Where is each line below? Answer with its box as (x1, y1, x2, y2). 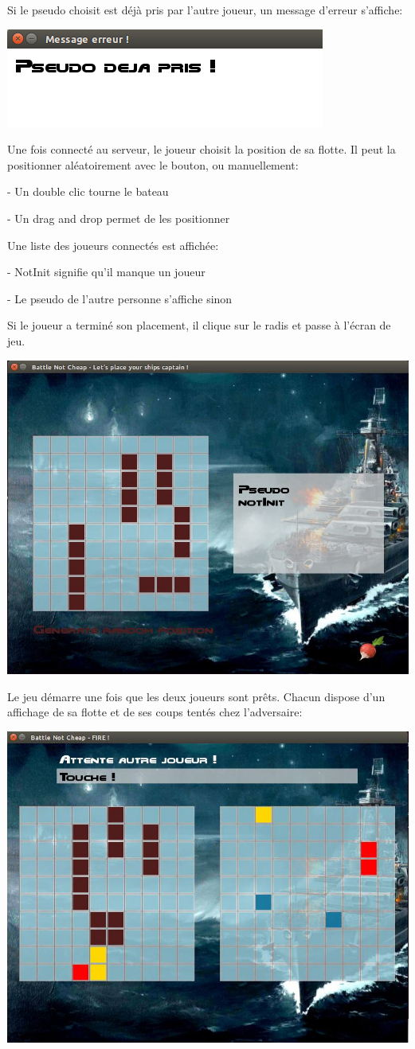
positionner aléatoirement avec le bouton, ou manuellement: (7, 156, 299, 173)
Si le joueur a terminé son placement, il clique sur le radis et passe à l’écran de (7, 317, 391, 333)
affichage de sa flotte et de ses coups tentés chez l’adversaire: (7, 704, 303, 720)
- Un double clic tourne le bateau (7, 183, 169, 200)
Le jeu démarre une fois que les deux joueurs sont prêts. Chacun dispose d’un (7, 688, 386, 704)
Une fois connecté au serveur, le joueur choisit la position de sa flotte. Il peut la (7, 141, 396, 158)
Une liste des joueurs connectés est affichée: (7, 236, 219, 253)
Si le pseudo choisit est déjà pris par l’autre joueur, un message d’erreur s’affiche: (7, 2, 403, 18)
